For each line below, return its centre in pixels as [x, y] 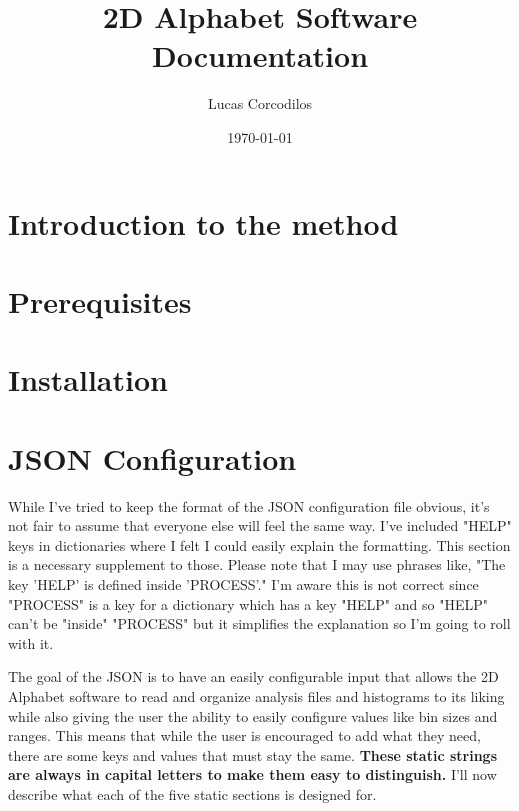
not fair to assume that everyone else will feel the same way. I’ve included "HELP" [260, 525]
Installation [88, 379]
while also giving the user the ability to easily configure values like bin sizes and [253, 715]
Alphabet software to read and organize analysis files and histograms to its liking [256, 695]
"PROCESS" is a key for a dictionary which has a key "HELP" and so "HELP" [248, 603]
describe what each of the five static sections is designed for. [192, 793]
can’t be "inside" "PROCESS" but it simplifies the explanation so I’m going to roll [259, 623]
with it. [31, 642]
